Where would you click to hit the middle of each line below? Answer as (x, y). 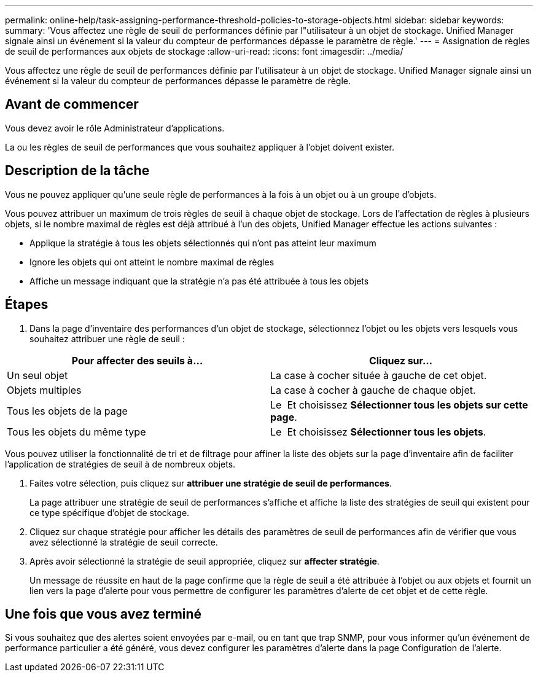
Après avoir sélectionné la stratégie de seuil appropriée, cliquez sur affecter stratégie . (205, 561)
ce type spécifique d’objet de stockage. (110, 512)
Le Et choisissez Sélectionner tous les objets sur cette (399, 405)
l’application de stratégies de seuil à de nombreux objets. (120, 464)
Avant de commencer (72, 104)
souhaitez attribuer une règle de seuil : (107, 338)
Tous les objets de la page (67, 411)
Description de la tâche (77, 171)
